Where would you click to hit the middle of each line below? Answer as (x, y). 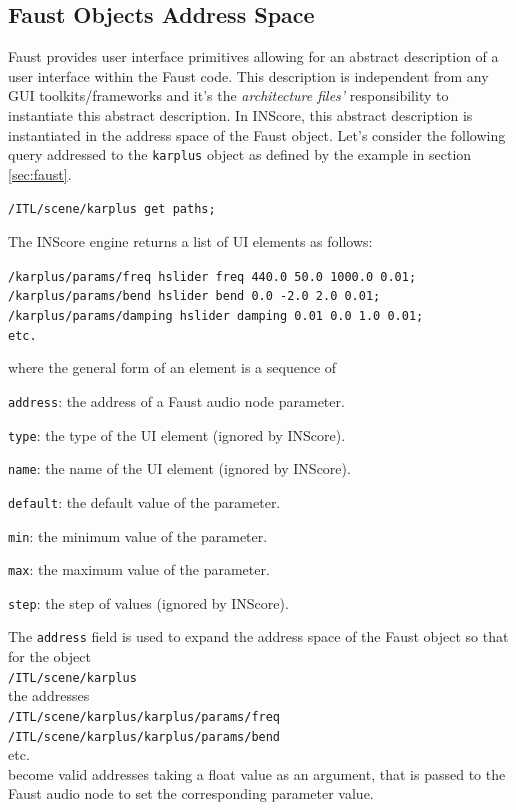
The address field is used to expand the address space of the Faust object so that (258, 636)
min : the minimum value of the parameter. (138, 535)
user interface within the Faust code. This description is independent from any (248, 75)
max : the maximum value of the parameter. (139, 569)
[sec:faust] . (40, 173)
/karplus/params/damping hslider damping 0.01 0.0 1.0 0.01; (216, 315)
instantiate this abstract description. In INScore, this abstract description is (240, 114)
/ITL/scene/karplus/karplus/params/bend (144, 736)
